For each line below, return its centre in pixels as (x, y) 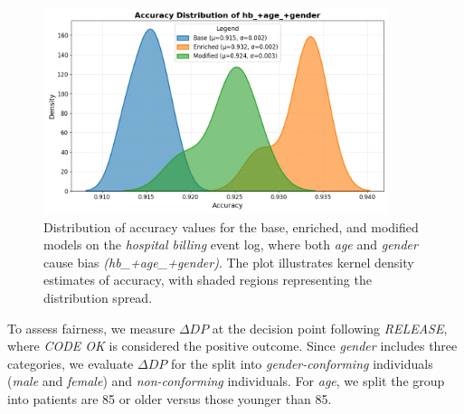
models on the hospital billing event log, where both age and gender (231, 245)
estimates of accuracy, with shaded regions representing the (208, 280)
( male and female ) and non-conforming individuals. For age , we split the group (226, 381)
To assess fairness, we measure (91, 328)
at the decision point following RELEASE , (330, 328)
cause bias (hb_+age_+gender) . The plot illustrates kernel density (229, 262)
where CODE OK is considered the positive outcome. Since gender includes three (232, 346)
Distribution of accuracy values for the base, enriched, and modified (231, 226)
